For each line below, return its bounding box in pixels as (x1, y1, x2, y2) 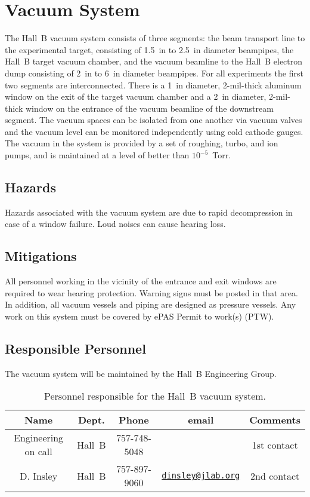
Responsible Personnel (5, 339, 146, 358)
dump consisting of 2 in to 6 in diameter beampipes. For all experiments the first (5, 66, 303, 79)
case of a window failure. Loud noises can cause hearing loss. (5, 217, 226, 230)
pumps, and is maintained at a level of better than (5, 149, 190, 161)
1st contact (252, 437, 298, 452)
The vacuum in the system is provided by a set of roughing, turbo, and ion (5, 137, 278, 149)
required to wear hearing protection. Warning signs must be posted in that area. (5, 286, 298, 299)
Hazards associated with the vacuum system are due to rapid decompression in (5, 205, 293, 218)
